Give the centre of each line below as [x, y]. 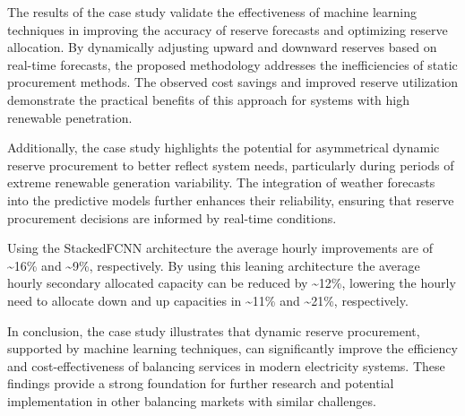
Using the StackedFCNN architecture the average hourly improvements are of [220, 248]
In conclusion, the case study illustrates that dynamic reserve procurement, [214, 330]
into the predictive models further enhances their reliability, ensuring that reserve [231, 199]
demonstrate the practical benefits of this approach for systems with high [209, 99]
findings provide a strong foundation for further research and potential [201, 383]
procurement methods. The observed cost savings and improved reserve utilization [233, 82]
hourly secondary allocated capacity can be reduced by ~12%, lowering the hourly [232, 283]
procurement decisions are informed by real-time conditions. [172, 217]
